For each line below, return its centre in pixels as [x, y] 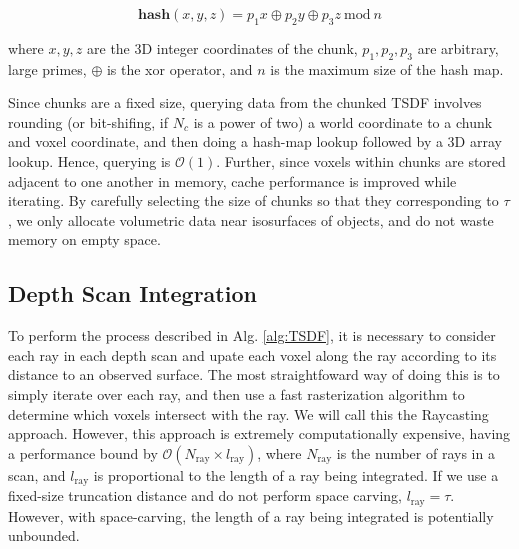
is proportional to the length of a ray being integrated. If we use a [296, 474]
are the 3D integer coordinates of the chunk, [222, 47]
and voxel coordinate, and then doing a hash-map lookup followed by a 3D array [255, 141]
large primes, [47, 68]
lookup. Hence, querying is [89, 160]
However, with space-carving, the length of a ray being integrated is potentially [251, 515]
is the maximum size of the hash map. [387, 68]
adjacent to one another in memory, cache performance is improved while [232, 180]
